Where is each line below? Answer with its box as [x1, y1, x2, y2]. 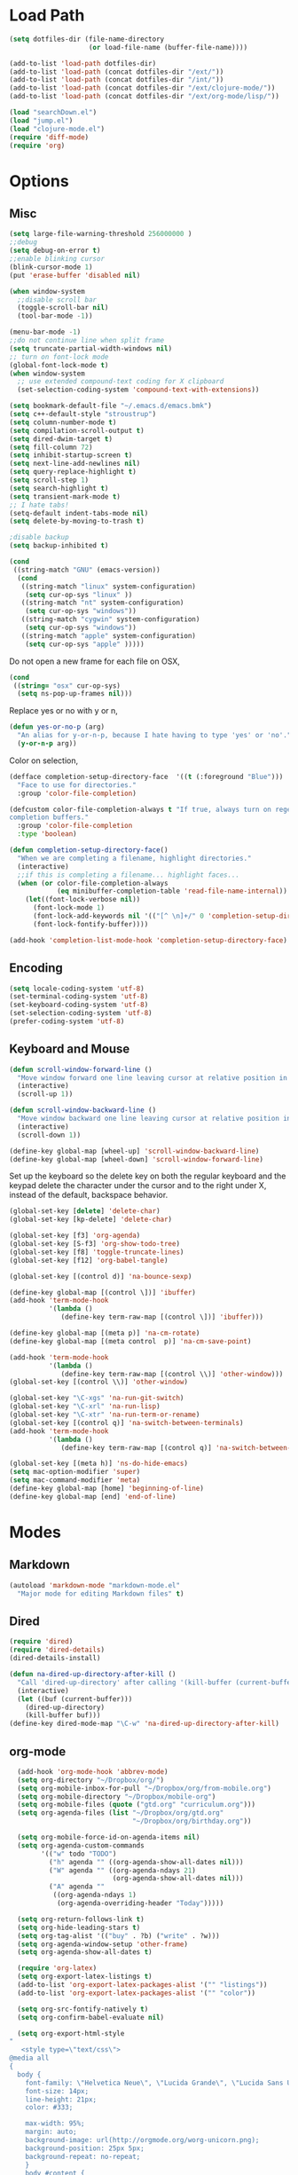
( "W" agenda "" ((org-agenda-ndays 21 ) [48, 1865, 197, 1875]
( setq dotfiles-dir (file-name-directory [9, 35, 165, 43]
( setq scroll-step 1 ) [9, 476, 90, 485]
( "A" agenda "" [48, 1882, 105, 1891]
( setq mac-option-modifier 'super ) [9, 1468, 141, 1477]
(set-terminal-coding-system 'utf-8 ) [9, 992, 149, 1001]
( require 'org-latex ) [17, 1964, 98, 1973]
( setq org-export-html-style [17, 2029, 125, 2037]
